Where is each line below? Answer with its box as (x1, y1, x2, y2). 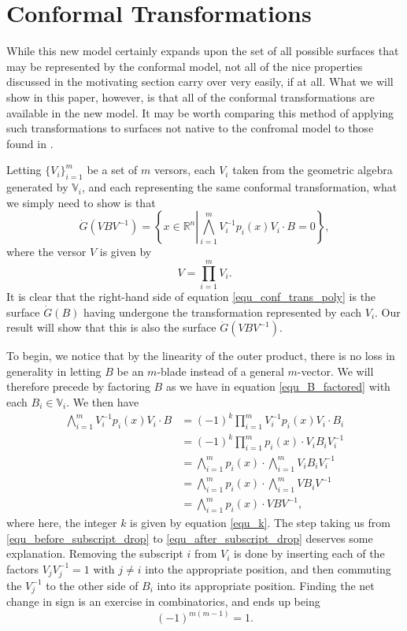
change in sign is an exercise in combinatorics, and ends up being (6, 593, 320, 610)
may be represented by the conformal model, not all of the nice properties (6, 58, 363, 74)
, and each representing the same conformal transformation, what (82, 179, 398, 195)
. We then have (66, 393, 139, 410)
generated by (6, 179, 68, 195)
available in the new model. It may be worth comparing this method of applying (6, 104, 394, 121)
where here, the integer (6, 514, 117, 531)
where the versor (6, 243, 87, 260)
